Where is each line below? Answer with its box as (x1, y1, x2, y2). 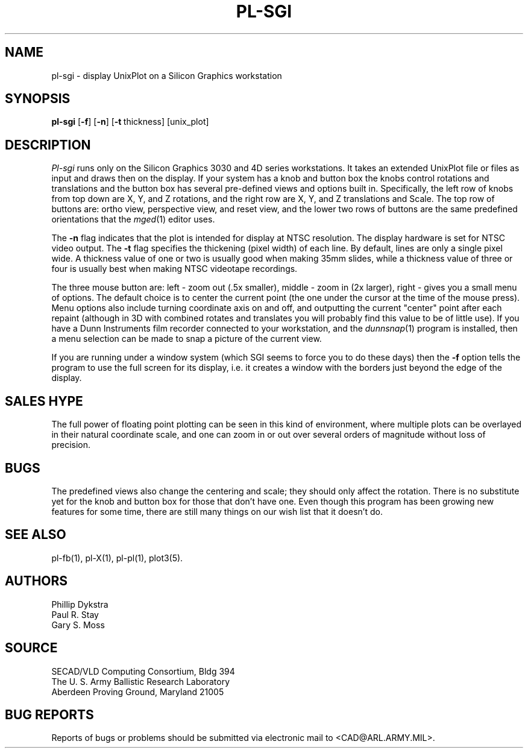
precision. (51, 440, 91, 450)
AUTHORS (5, 573, 68, 589)
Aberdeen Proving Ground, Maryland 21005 (51, 686, 224, 697)
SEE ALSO (5, 527, 66, 543)
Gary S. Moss (51, 619, 105, 630)
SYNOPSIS (5, 91, 71, 107)
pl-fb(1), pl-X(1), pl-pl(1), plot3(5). (51, 552, 183, 563)
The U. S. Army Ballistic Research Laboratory (51, 676, 230, 687)
